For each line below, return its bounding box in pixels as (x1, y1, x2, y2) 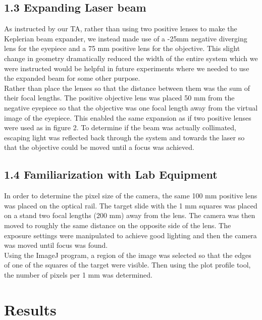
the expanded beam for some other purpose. (4, 73, 140, 83)
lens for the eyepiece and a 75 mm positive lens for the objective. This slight (4, 43, 240, 54)
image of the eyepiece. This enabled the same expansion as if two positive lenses (4, 112, 251, 123)
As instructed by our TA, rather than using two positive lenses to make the (4, 23, 237, 34)
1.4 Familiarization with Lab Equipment (4, 167, 218, 182)
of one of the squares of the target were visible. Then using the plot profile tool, (4, 259, 251, 270)
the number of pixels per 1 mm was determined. (4, 269, 152, 280)
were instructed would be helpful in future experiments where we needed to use (4, 63, 249, 73)
